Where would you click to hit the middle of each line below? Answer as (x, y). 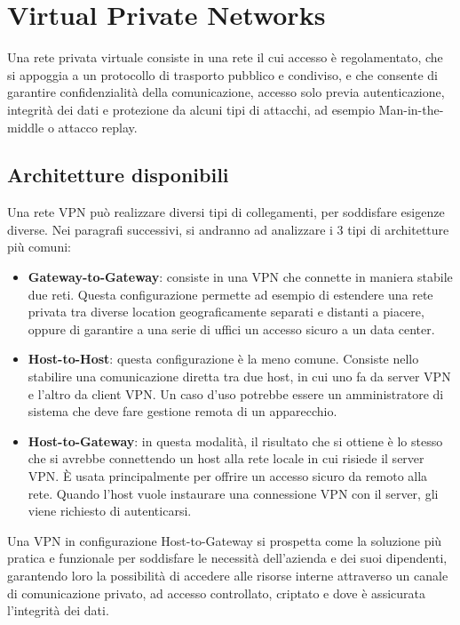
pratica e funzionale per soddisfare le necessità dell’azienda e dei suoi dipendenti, (227, 558)
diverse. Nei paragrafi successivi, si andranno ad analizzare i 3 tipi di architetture (228, 229)
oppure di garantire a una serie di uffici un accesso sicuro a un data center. (231, 329)
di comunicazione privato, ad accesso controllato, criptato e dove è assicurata (216, 593)
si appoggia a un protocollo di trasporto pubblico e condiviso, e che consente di (222, 74)
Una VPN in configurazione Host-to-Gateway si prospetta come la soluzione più (225, 540)
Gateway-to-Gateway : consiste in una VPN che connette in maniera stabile (240, 277)
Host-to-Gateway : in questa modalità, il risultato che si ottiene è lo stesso (235, 441)
